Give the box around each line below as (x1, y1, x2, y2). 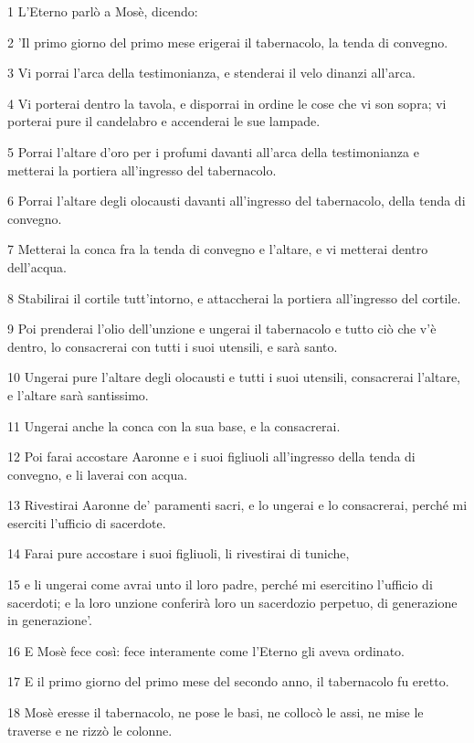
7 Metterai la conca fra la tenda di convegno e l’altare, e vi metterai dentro (7, 239, 428, 259)
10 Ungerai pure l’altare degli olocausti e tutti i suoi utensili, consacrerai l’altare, (7, 367, 461, 387)
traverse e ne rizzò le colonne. (7, 720, 173, 739)
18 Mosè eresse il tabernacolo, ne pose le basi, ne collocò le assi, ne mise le (7, 703, 424, 722)
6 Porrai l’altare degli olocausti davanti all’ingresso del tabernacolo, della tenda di (7, 191, 466, 210)
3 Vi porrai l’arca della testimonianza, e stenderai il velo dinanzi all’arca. (7, 63, 416, 82)
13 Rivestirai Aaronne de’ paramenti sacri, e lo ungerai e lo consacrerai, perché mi (7, 495, 468, 515)
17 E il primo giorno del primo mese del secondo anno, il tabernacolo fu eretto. (7, 672, 449, 691)
